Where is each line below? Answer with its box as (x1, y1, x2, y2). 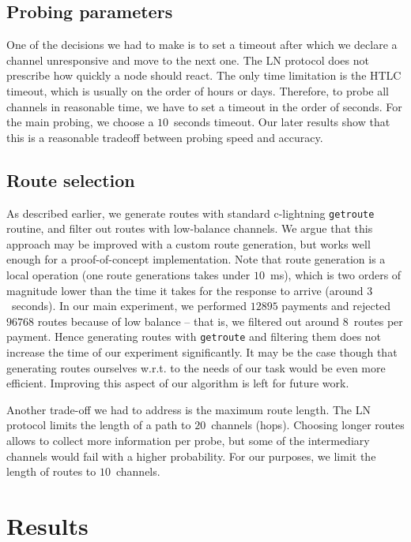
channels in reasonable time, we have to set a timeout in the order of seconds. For (6, 98, 402, 114)
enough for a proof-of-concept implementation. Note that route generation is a (6, 251, 386, 267)
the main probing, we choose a (6, 114, 154, 130)
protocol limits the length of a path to (6, 417, 191, 433)
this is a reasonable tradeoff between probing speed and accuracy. (6, 129, 323, 145)
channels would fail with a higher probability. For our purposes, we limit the (6, 447, 376, 464)
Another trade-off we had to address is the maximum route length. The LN (6, 401, 371, 417)
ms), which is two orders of (270, 267, 402, 282)
